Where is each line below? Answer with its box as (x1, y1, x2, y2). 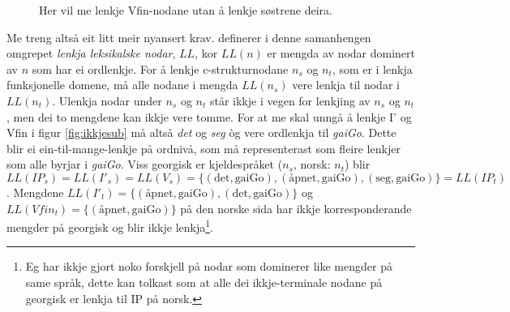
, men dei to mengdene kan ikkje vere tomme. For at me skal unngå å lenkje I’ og (6, 108, 412, 125)
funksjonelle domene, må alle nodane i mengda (6, 76, 238, 93)
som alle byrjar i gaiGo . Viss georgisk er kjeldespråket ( (6, 156, 283, 173)
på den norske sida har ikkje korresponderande (180, 199, 412, 216)
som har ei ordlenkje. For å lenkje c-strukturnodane (32, 60, 289, 77)
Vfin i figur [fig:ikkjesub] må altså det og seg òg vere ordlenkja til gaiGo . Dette (6, 124, 396, 141)
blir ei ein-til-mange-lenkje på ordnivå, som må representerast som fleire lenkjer (6, 139, 401, 156)
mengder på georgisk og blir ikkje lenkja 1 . (6, 216, 213, 235)
